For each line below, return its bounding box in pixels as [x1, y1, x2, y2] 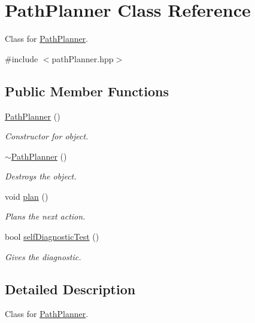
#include [5, 52, 38, 65]
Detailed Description [5, 279, 136, 298]
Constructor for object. [5, 130, 89, 142]
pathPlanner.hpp [51, 52, 114, 65]
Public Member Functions [5, 81, 169, 100]
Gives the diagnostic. [5, 250, 81, 263]
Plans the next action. [5, 210, 86, 223]
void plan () [5, 190, 48, 202]
